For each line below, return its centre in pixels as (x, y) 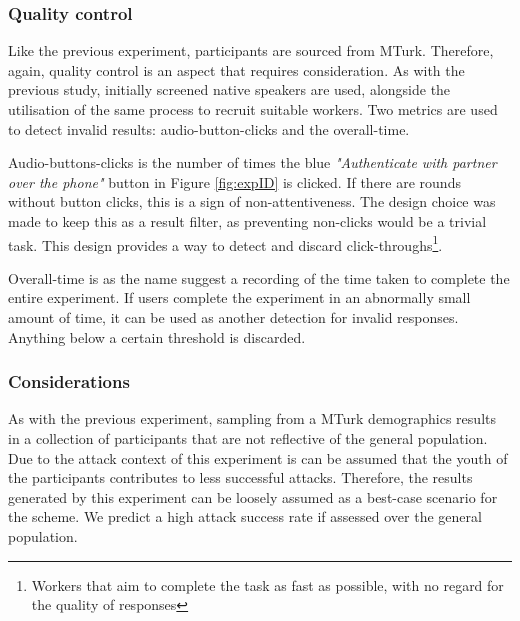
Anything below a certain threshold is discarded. (157, 336)
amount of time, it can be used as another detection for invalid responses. (233, 317)
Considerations (69, 381)
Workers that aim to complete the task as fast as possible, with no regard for (267, 584)
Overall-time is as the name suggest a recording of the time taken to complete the (259, 277)
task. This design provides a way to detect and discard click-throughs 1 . (225, 243)
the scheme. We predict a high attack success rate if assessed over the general (245, 516)
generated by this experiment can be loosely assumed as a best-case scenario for (253, 496)
